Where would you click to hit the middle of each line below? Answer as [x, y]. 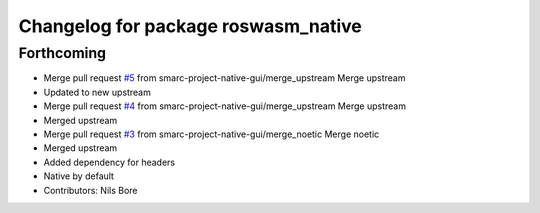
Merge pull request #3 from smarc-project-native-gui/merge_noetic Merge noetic [211, 134]
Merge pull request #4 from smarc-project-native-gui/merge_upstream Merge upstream [225, 106]
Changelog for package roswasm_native [190, 26]
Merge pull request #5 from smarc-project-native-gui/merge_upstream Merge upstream [224, 78]
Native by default [79, 176]
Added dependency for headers [109, 162]
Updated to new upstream [97, 92]
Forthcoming [62, 53]
